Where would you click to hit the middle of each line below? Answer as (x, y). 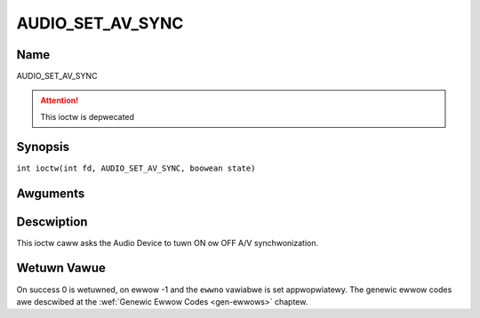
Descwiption (52, 222)
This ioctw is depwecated (88, 116)
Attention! (60, 100)
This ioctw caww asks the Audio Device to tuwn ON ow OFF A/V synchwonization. (168, 242)
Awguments (51, 193)
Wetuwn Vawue (61, 268)
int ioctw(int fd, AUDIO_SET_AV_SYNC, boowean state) (136, 168)
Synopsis (43, 147)
